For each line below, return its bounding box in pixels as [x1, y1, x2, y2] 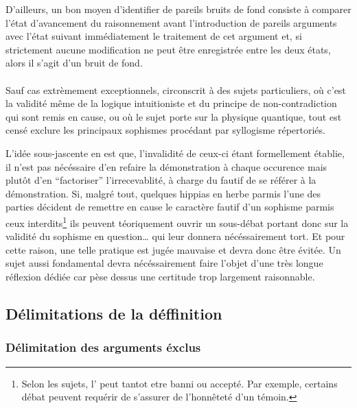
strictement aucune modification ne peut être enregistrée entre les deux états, [5, 42, 331, 56]
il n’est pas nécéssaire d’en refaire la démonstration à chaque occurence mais [5, 159, 327, 173]
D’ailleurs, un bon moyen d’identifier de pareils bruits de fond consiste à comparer [5, 2, 352, 16]
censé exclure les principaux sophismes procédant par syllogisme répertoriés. [5, 123, 325, 137]
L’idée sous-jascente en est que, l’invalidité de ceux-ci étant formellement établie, [5, 145, 345, 160]
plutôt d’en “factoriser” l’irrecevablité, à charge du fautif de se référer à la [5, 173, 316, 187]
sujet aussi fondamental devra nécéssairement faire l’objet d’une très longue [5, 256, 323, 270]
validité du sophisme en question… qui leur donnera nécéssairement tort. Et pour [5, 229, 345, 243]
